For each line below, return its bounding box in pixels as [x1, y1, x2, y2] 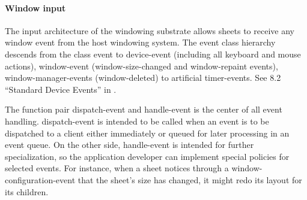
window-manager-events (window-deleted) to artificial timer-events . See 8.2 [5, 71, 281, 84]
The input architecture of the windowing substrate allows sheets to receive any [5, 24, 294, 37]
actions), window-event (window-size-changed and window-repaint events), [5, 59, 278, 72]
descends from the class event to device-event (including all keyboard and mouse [5, 47, 301, 60]
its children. [5, 185, 49, 198]
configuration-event [5, 173, 76, 186]
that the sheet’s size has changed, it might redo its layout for [78, 173, 302, 186]
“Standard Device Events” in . [5, 83, 117, 95]
